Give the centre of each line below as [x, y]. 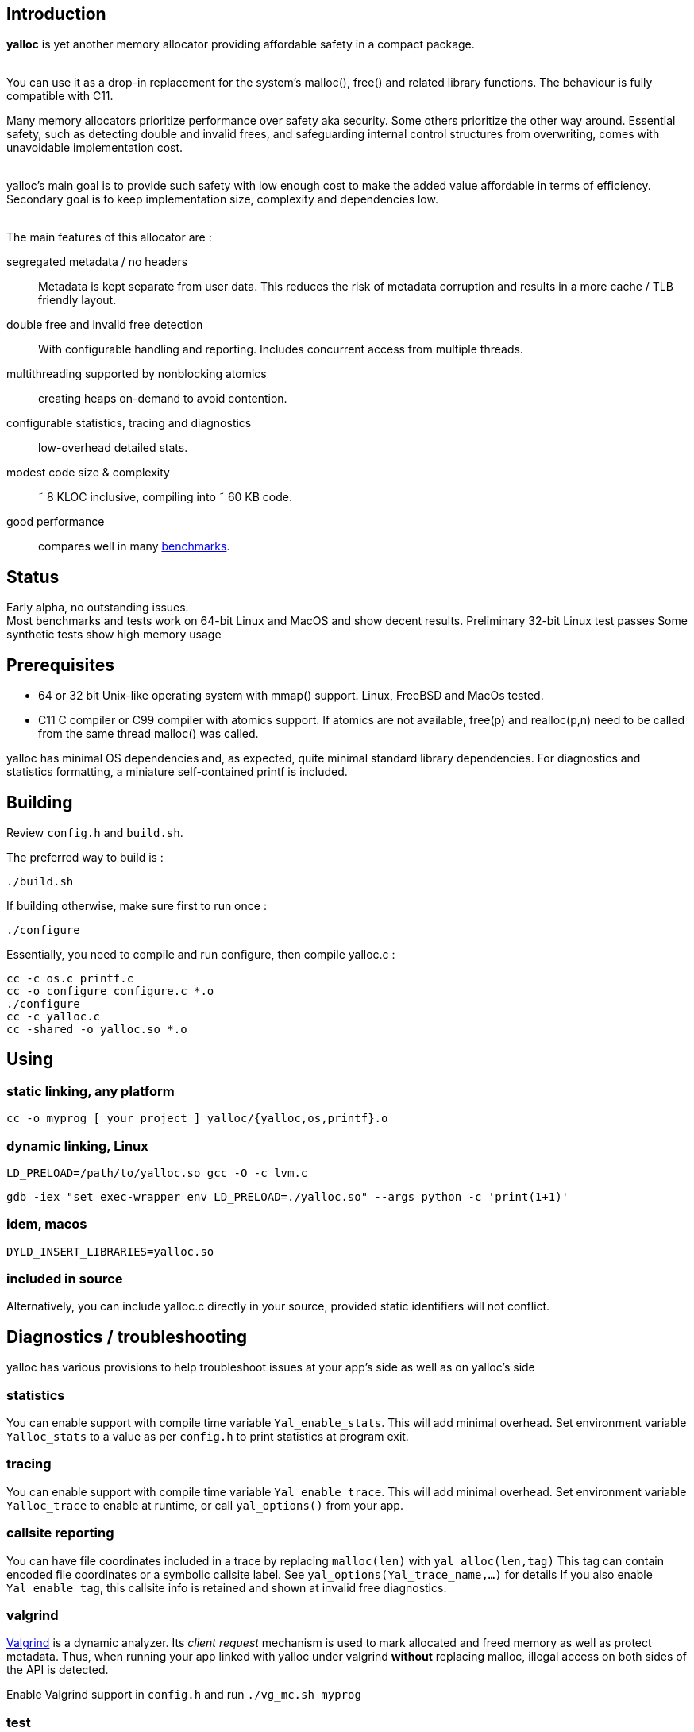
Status [33, 577]
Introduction [56, 14]
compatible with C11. [60, 96]
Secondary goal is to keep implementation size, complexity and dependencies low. [222, 199]
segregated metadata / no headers [97, 262]
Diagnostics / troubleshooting [127, 1337]
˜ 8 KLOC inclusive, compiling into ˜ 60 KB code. [165, 497]
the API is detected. [58, 1670]
